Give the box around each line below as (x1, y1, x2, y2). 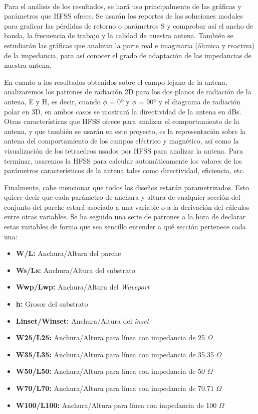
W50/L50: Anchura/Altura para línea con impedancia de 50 (16, 366, 205, 376)
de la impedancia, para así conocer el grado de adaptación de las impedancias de (4, 50, 251, 60)
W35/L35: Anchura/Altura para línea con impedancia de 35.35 (16, 349, 214, 359)
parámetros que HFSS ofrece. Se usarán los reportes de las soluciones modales (4, 11, 243, 21)
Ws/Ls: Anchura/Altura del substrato (16, 264, 135, 275)
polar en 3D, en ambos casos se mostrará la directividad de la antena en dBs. (4, 106, 241, 116)
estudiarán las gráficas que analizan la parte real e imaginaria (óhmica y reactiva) (4, 40, 255, 50)
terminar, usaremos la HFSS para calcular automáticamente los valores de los (4, 155, 242, 166)
